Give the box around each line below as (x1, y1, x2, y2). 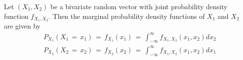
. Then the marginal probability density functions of (48, 11, 205, 21)
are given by (4, 21, 41, 31)
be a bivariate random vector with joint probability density (50, 1, 227, 11)
